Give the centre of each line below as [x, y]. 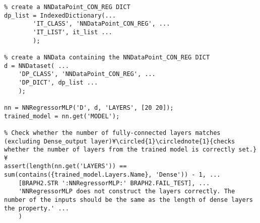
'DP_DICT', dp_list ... [58, 82]
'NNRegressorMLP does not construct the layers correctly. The [127, 192]
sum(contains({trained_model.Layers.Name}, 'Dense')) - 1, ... [112, 175]
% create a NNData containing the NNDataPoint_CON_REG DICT [107, 57]
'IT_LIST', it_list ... [73, 32]
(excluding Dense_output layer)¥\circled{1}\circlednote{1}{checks [120, 141]
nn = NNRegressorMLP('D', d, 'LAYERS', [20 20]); [89, 107]
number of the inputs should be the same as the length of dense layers [128, 200]
